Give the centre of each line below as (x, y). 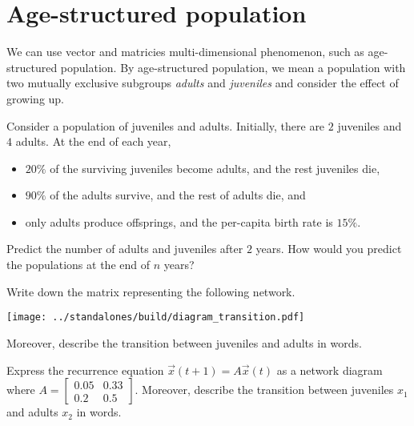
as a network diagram (330, 370)
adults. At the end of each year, (93, 141)
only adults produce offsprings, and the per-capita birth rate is (179, 221)
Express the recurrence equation (85, 370)
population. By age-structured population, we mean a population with (233, 67)
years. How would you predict (329, 249)
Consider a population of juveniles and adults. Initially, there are (166, 125)
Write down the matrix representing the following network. (151, 291)
